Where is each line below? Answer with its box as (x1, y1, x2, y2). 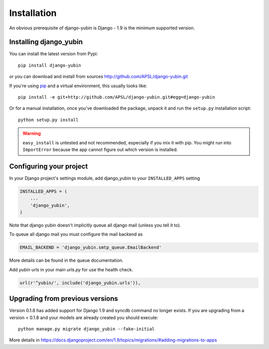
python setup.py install (18, 117, 79, 122)
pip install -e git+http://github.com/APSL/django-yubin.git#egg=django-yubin (18, 95, 215, 100)
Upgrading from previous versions (9, 294, 118, 303)
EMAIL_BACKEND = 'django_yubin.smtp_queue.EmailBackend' (19, 244, 162, 250)
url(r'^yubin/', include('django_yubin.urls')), (19, 280, 141, 286)
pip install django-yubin (18, 62, 82, 68)
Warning (22, 130, 41, 136)
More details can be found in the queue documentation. (9, 257, 124, 263)
